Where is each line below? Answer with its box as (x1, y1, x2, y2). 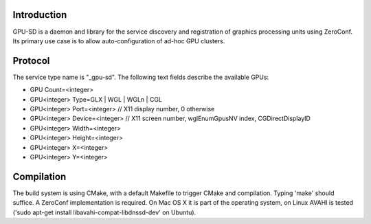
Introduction (12, 9, 67, 21)
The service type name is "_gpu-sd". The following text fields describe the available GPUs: (12, 73, 269, 81)
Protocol (12, 55, 50, 67)
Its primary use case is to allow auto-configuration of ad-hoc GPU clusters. (12, 36, 225, 45)
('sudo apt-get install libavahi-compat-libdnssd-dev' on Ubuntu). (12, 208, 196, 216)
